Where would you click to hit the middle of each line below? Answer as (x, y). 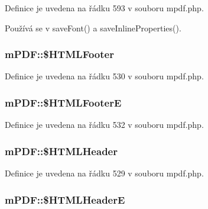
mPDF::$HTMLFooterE (63, 102)
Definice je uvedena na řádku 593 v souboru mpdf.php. (104, 8)
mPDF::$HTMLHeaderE (65, 199)
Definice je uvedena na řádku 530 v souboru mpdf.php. (104, 76)
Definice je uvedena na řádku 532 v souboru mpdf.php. (104, 125)
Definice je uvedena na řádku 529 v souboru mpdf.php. (104, 173)
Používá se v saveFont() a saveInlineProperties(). (93, 28)
